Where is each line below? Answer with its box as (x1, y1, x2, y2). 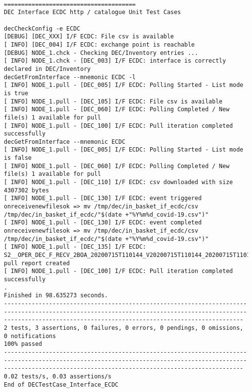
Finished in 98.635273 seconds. (4, 292, 108, 299)
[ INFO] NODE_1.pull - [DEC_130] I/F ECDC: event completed (4, 219, 202, 226)
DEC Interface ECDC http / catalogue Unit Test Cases (4, 9, 181, 16)
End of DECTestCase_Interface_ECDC (4, 381, 119, 388)
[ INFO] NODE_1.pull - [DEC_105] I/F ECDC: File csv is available (4, 98, 223, 105)
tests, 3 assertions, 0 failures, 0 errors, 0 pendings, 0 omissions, (11, 324, 243, 331)
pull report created (4, 259, 70, 267)
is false (4, 154, 32, 162)
